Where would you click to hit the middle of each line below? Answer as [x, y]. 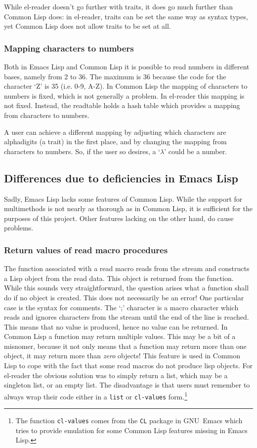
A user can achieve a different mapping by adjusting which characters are [115, 132]
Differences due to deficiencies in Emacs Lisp [121, 178]
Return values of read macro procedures [86, 250]
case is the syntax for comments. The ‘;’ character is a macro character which [121, 307]
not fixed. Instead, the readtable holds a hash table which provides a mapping [122, 105]
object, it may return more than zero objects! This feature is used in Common [122, 356]
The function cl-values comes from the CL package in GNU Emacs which [129, 420]
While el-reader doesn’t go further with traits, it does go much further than [118, 6]
